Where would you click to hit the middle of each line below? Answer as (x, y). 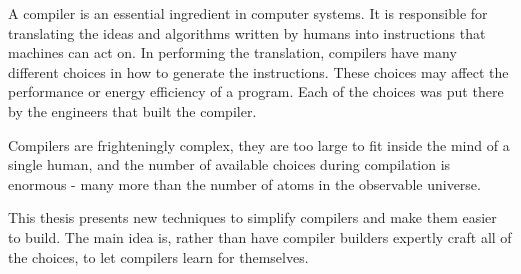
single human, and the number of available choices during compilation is (229, 164)
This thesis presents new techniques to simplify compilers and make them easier (252, 217)
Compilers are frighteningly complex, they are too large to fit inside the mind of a (259, 144)
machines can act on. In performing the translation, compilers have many (232, 52)
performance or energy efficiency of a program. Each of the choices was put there (256, 91)
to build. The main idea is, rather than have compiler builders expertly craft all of (260, 236)
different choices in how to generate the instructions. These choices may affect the (258, 71)
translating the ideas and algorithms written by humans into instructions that (247, 32)
